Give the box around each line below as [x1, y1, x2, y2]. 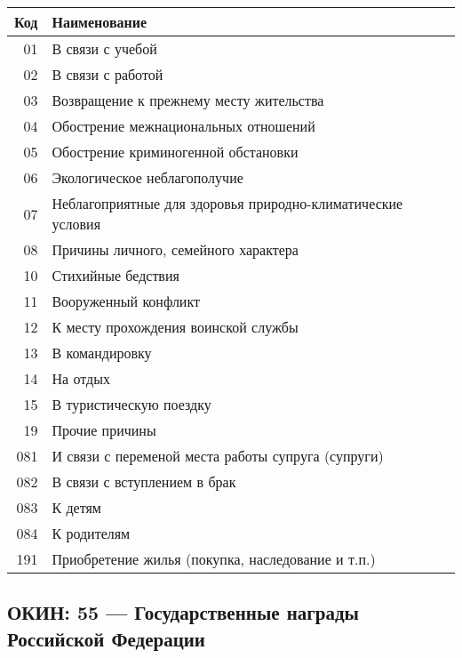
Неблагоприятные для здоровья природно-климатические [52, 193, 403, 213]
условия [52, 213, 100, 234]
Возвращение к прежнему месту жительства [52, 90, 324, 110]
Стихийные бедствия [52, 265, 179, 285]
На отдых [52, 368, 110, 389]
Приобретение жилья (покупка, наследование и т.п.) [52, 549, 376, 569]
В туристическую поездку [52, 394, 211, 414]
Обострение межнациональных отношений [52, 116, 315, 136]
